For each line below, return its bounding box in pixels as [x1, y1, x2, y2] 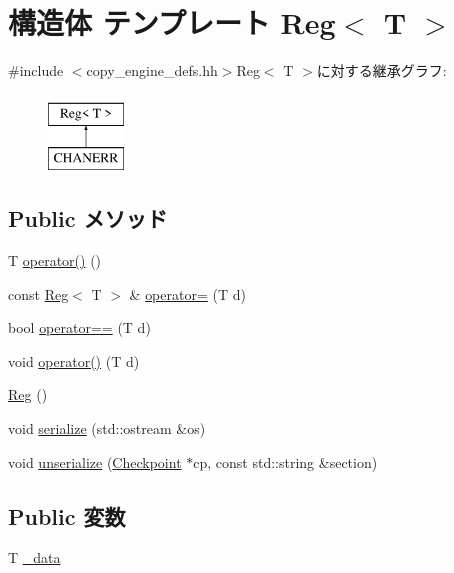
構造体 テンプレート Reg [8, 2, 336, 43]
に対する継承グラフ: [316, 60, 447, 81]
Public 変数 [8, 500, 126, 531]
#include [8, 60, 64, 81]
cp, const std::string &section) [193, 451, 378, 472]
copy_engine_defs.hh [86, 60, 218, 81]
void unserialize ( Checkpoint [8, 451, 182, 472]
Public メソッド [8, 203, 168, 234]
